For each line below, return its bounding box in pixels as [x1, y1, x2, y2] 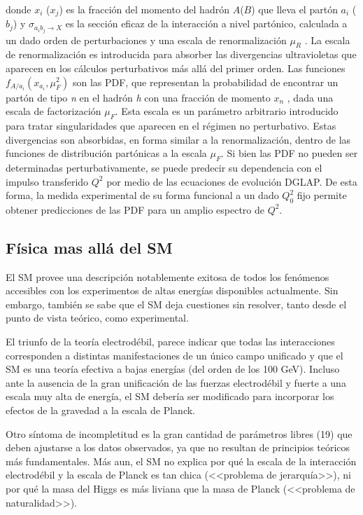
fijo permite [297, 188, 347, 202]
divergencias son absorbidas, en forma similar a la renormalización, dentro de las [6, 132, 351, 146]
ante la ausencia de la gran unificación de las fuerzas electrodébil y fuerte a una [6, 375, 346, 390]
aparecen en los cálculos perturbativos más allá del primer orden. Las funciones [6, 60, 346, 75]
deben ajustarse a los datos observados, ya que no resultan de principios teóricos [6, 440, 350, 455]
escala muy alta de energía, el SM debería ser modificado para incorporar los [6, 389, 334, 404]
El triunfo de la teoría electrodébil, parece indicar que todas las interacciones [6, 334, 335, 349]
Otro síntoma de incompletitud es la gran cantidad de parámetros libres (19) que [6, 426, 353, 441]
